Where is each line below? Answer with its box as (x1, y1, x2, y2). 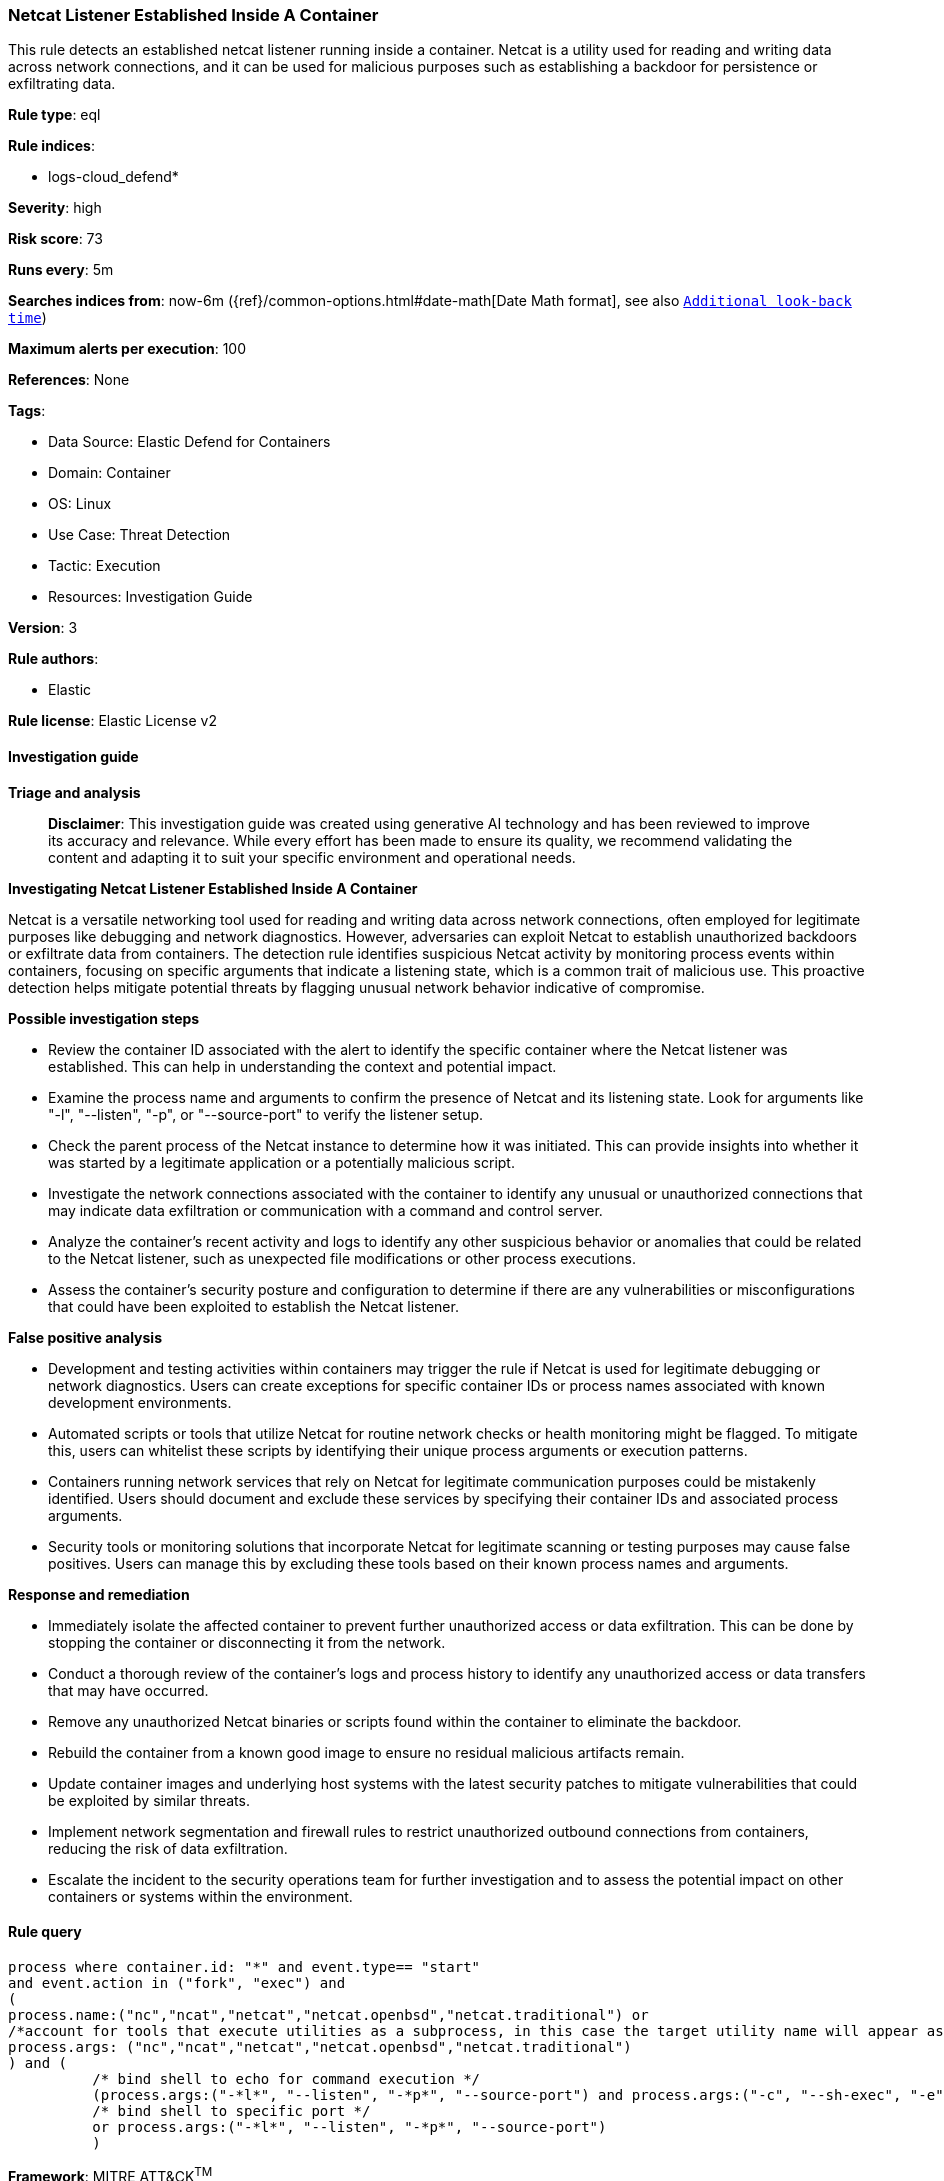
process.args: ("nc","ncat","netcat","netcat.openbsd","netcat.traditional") (8, 2038, 632, 2055)
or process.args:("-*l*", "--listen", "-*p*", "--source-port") (92, 2118, 607, 2135)
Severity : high (8, 199, 102, 217)
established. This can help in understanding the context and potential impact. (48, 1057, 557, 1075)
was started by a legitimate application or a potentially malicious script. (48, 1153, 515, 1171)
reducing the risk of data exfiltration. (48, 1839, 288, 1857)
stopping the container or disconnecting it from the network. (48, 1633, 446, 1651)
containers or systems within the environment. (48, 1887, 353, 1905)
